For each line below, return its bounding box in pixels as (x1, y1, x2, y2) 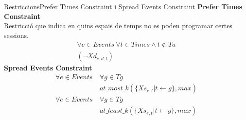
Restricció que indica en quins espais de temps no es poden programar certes (4, 20, 232, 31)
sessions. (4, 30, 29, 40)
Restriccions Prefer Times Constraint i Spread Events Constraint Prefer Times (4, 1, 243, 11)
